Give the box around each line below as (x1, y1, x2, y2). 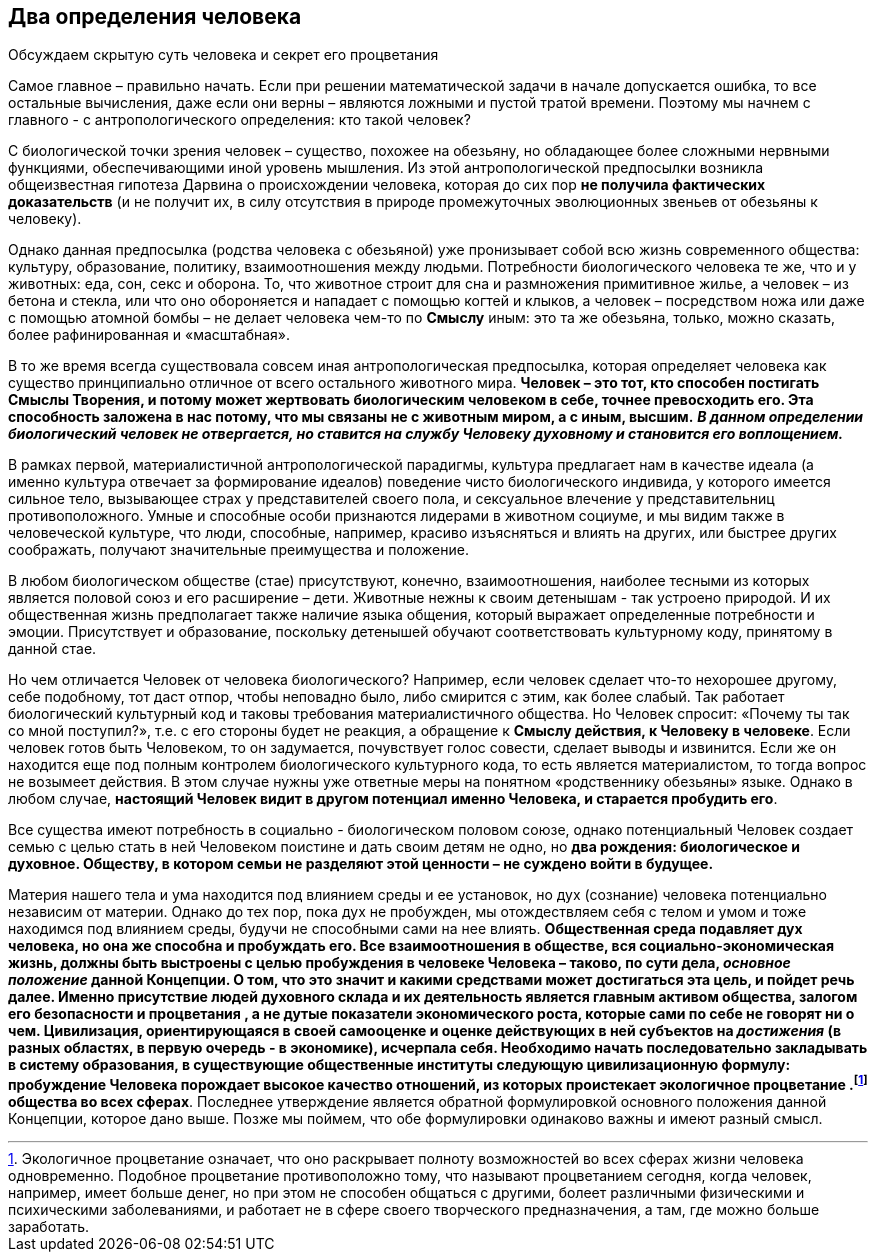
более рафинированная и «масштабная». (8, 326, 291, 344)
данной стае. (8, 640, 97, 658)
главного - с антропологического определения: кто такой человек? (8, 111, 471, 129)
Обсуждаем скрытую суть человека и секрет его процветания (8, 46, 439, 64)
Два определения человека (8, 4, 302, 29)
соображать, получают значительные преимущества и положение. (8, 541, 469, 559)
